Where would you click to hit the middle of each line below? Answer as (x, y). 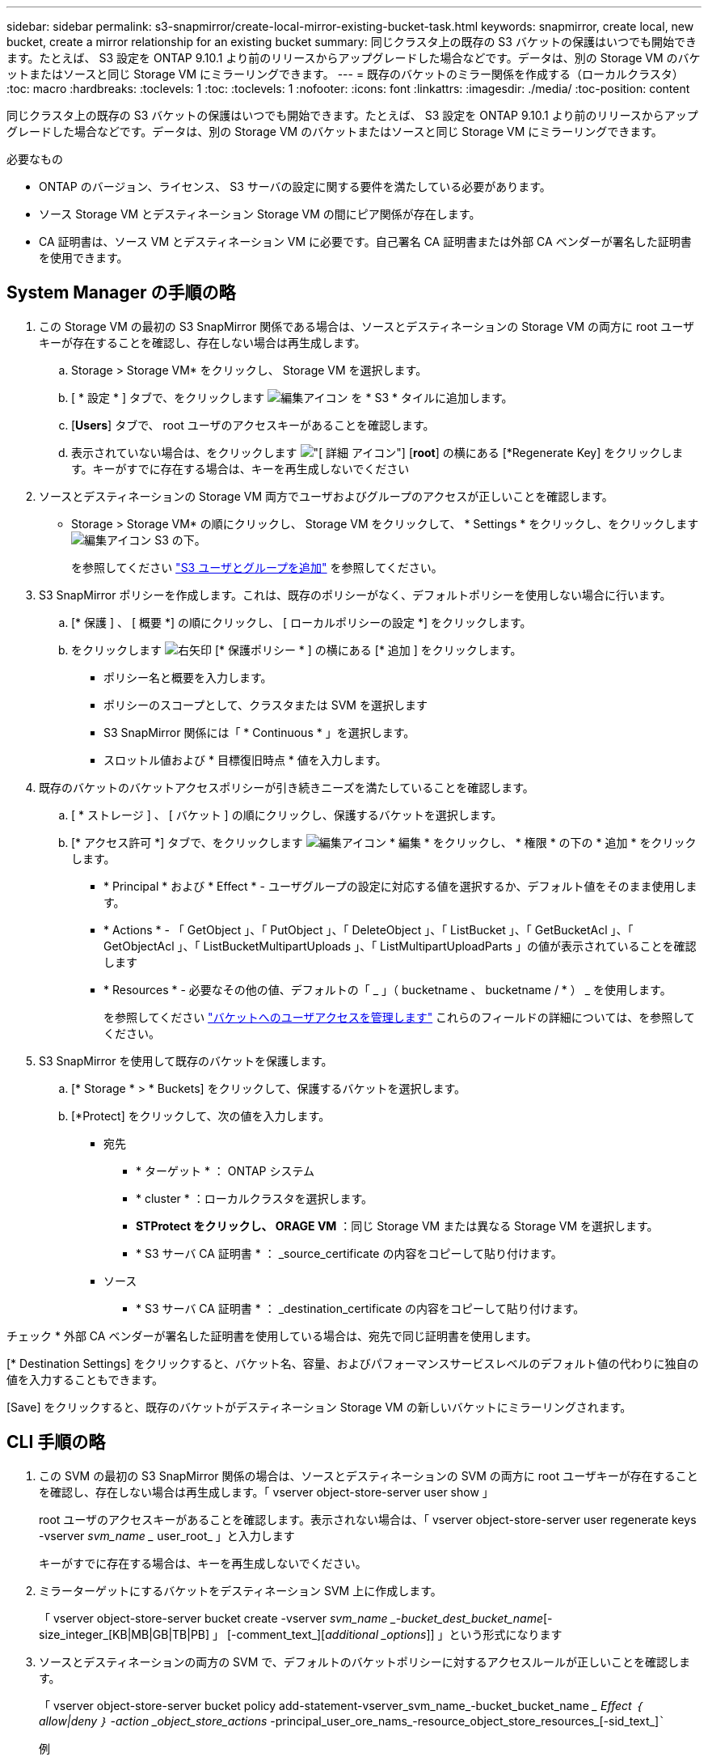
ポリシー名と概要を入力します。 (188, 677)
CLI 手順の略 (56, 1442)
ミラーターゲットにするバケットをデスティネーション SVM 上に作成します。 (240, 1590)
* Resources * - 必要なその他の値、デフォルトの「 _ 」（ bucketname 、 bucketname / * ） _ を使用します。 (388, 989)
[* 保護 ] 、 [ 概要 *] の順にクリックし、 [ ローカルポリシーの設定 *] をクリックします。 (301, 622)
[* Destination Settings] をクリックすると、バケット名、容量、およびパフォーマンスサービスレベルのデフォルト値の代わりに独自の (353, 1363)
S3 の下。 (180, 540)
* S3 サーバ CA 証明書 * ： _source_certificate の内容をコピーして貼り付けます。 (349, 1253)
